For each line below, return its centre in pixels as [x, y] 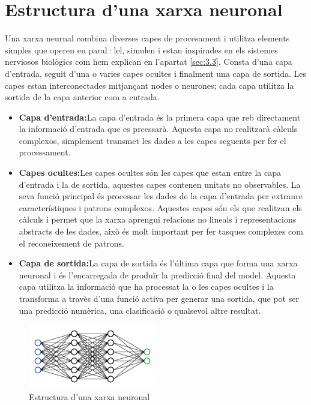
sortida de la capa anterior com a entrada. [82, 97]
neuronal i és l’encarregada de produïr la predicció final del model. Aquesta [157, 274]
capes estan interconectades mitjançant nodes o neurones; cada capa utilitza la [149, 85]
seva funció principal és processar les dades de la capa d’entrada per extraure [161, 196]
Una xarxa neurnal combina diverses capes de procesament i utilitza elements [147, 38]
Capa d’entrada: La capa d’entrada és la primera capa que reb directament [160, 117]
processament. [45, 152]
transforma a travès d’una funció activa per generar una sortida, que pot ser [159, 298]
